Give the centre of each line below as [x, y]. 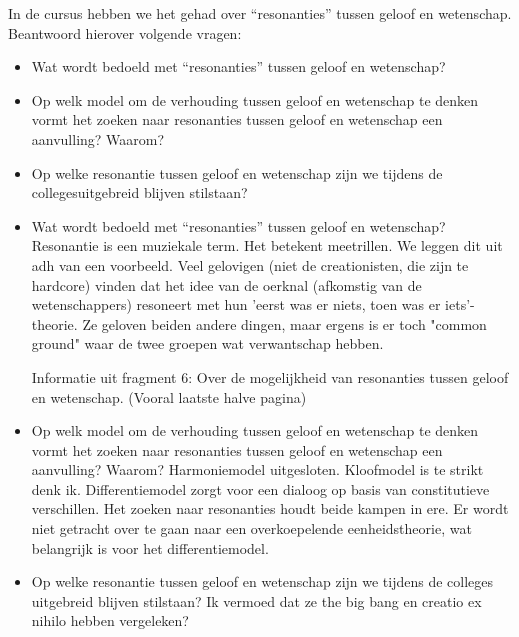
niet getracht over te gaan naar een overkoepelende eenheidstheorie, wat [251, 528]
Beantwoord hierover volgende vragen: [125, 32]
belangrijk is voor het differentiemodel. [150, 547]
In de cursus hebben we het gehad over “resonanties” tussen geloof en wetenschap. [260, 13]
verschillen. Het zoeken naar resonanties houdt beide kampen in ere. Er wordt [270, 508]
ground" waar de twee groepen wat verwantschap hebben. [207, 343]
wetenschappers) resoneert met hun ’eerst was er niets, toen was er [236, 304]
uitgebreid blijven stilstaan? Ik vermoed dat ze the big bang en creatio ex [256, 600]
